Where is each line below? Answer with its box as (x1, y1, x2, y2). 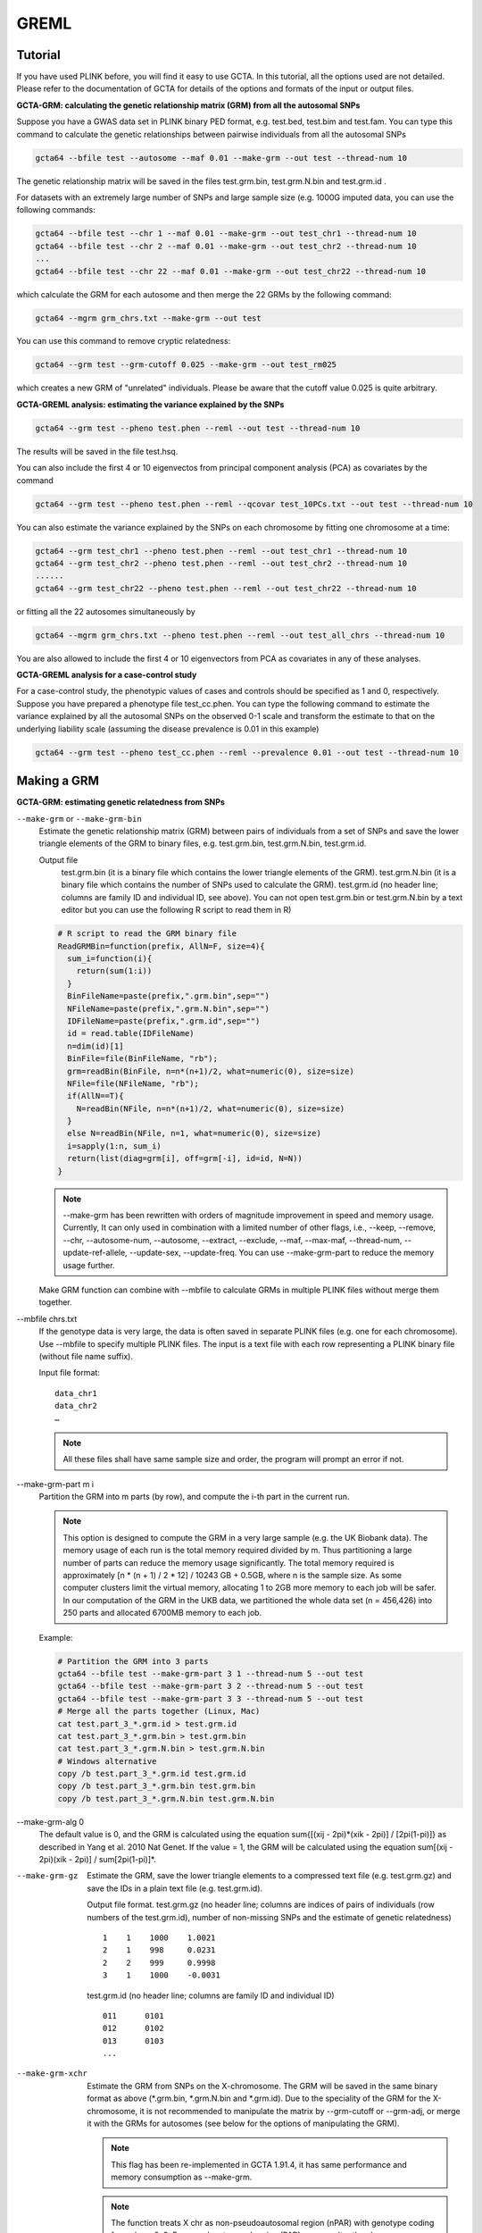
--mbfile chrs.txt (16, 1313, 78, 1324)
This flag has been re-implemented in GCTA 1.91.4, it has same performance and (111, 2159, 408, 2170)
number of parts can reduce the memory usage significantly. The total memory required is (62, 1557, 395, 1568)
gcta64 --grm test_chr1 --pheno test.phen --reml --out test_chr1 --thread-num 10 (35, 546, 408, 556)
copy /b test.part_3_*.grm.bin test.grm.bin (57, 1781, 256, 1791)
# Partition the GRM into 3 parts (57, 1656, 209, 1666)
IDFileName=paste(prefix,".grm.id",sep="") (67, 1016, 261, 1026)
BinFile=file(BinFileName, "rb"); (67, 1054, 219, 1064)
